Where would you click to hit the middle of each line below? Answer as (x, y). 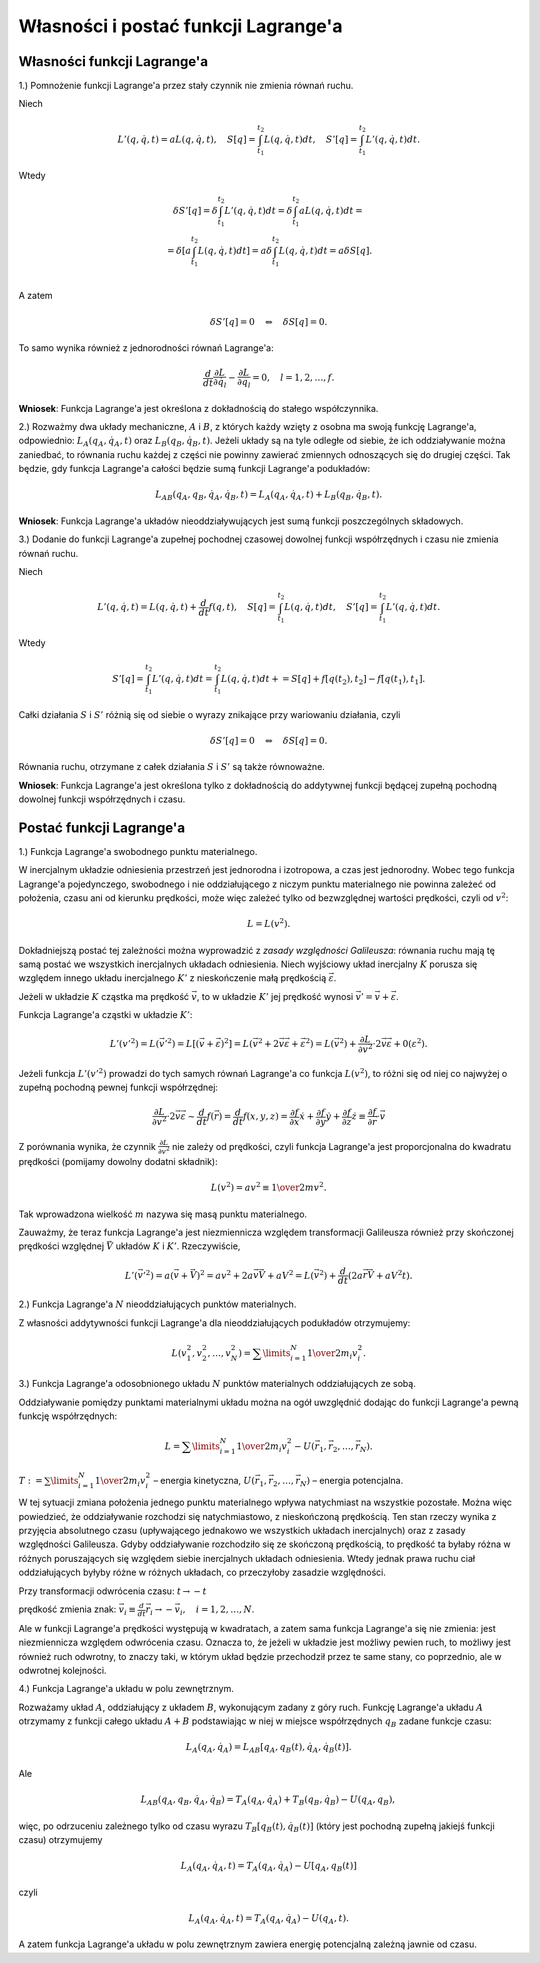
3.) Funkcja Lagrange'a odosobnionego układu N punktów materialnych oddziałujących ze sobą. (217, 1384)
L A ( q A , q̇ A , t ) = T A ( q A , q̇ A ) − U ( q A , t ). (269, 1919)
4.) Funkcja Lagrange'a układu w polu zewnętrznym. (126, 1689)
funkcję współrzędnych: (68, 1416)
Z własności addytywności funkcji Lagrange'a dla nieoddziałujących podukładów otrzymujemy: (214, 1322)
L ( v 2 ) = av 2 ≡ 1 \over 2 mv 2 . (268, 1187)
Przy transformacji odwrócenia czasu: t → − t (112, 1591)
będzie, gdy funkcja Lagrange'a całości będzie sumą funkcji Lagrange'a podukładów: (194, 469)
